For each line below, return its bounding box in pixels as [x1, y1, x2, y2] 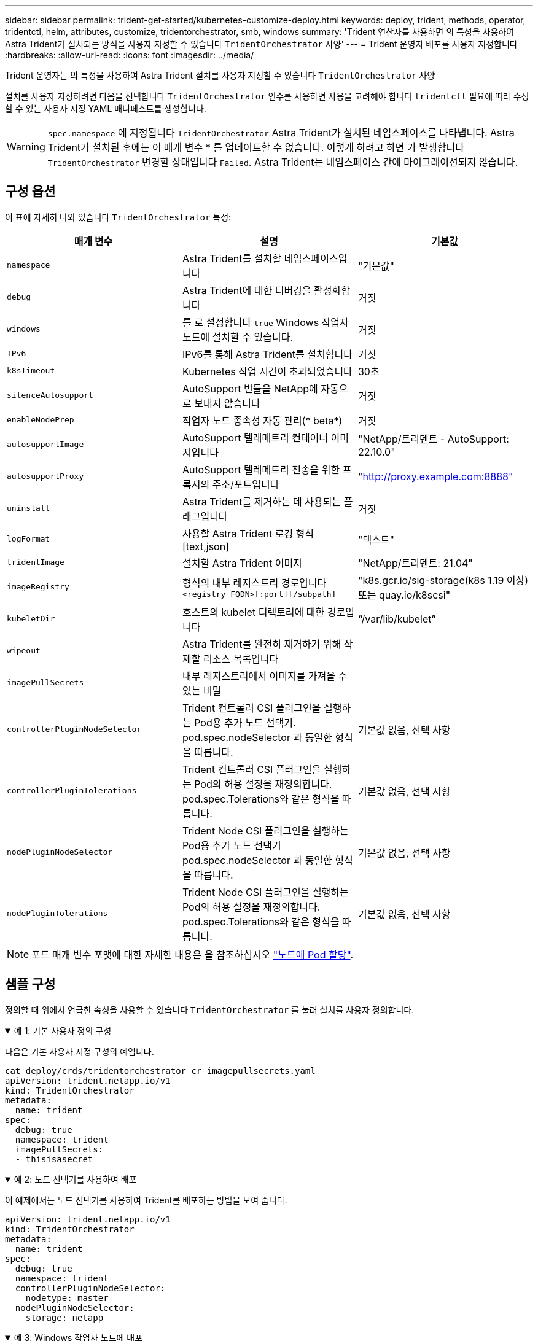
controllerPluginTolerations [7, 786, 137, 796]
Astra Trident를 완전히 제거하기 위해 [182, 637, 341, 650]
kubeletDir [7, 614, 55, 624]
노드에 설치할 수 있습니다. [182, 330, 294, 343]
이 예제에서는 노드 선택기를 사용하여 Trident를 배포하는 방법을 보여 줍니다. [5, 1194, 287, 1205]
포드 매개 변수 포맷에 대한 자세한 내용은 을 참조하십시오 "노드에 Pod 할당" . [31, 948, 354, 961]
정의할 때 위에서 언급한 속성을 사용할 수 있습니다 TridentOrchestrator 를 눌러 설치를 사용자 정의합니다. [5, 1004, 415, 1015]
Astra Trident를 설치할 [182, 252, 281, 265]
